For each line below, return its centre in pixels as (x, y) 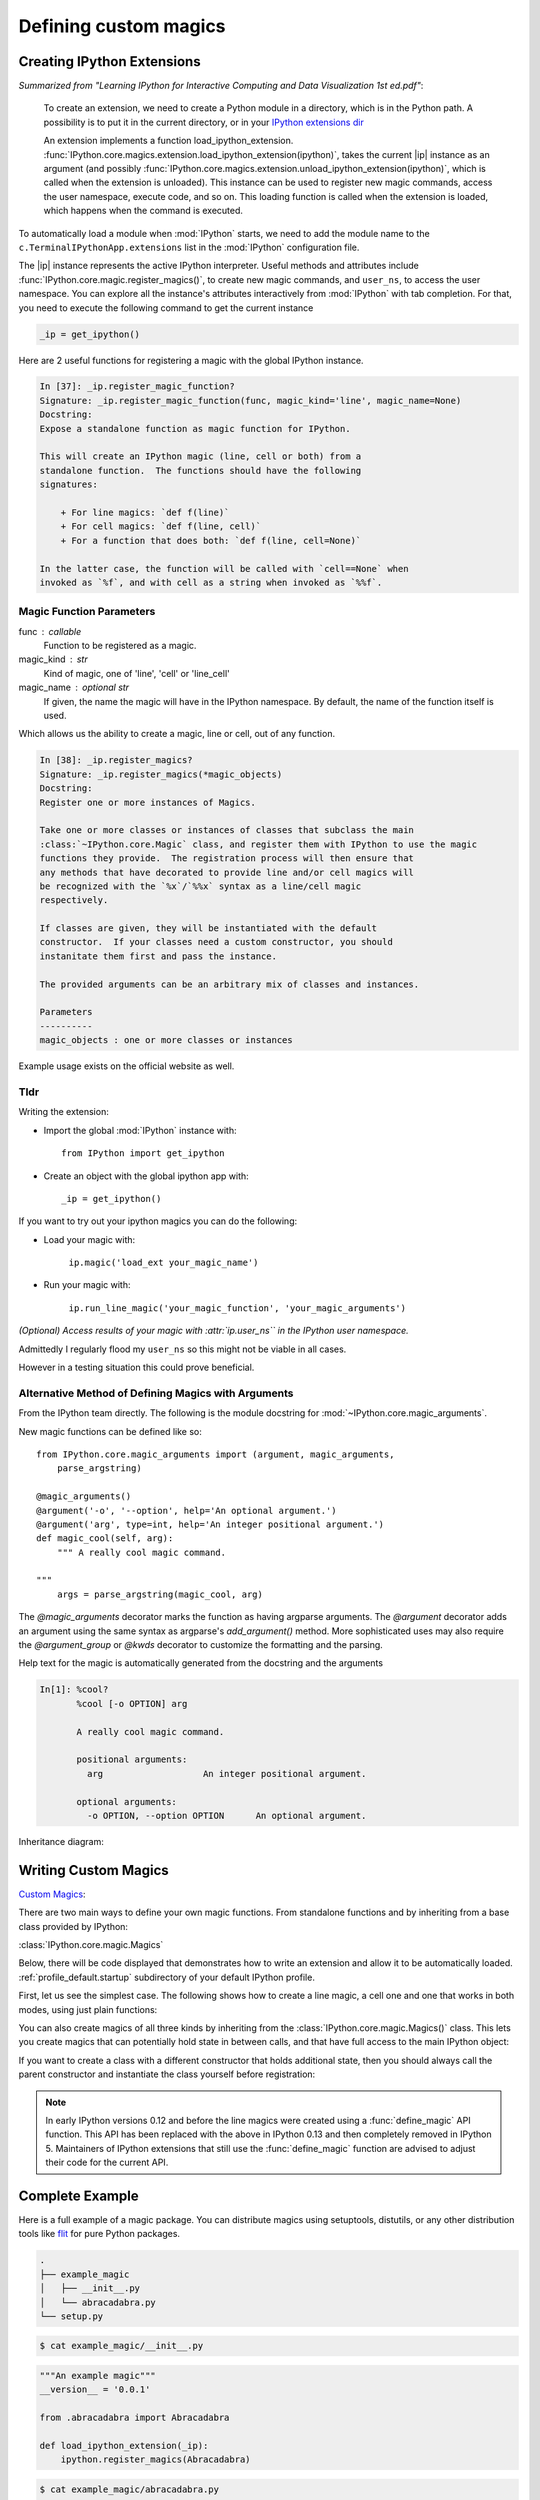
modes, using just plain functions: (88, 2009)
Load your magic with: (89, 1239)
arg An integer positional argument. (226, 1773)
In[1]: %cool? (74, 1689)
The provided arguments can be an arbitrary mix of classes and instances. (229, 984)
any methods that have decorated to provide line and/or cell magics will (227, 872)
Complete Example (78, 2195)
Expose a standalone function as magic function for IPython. (195, 428)
